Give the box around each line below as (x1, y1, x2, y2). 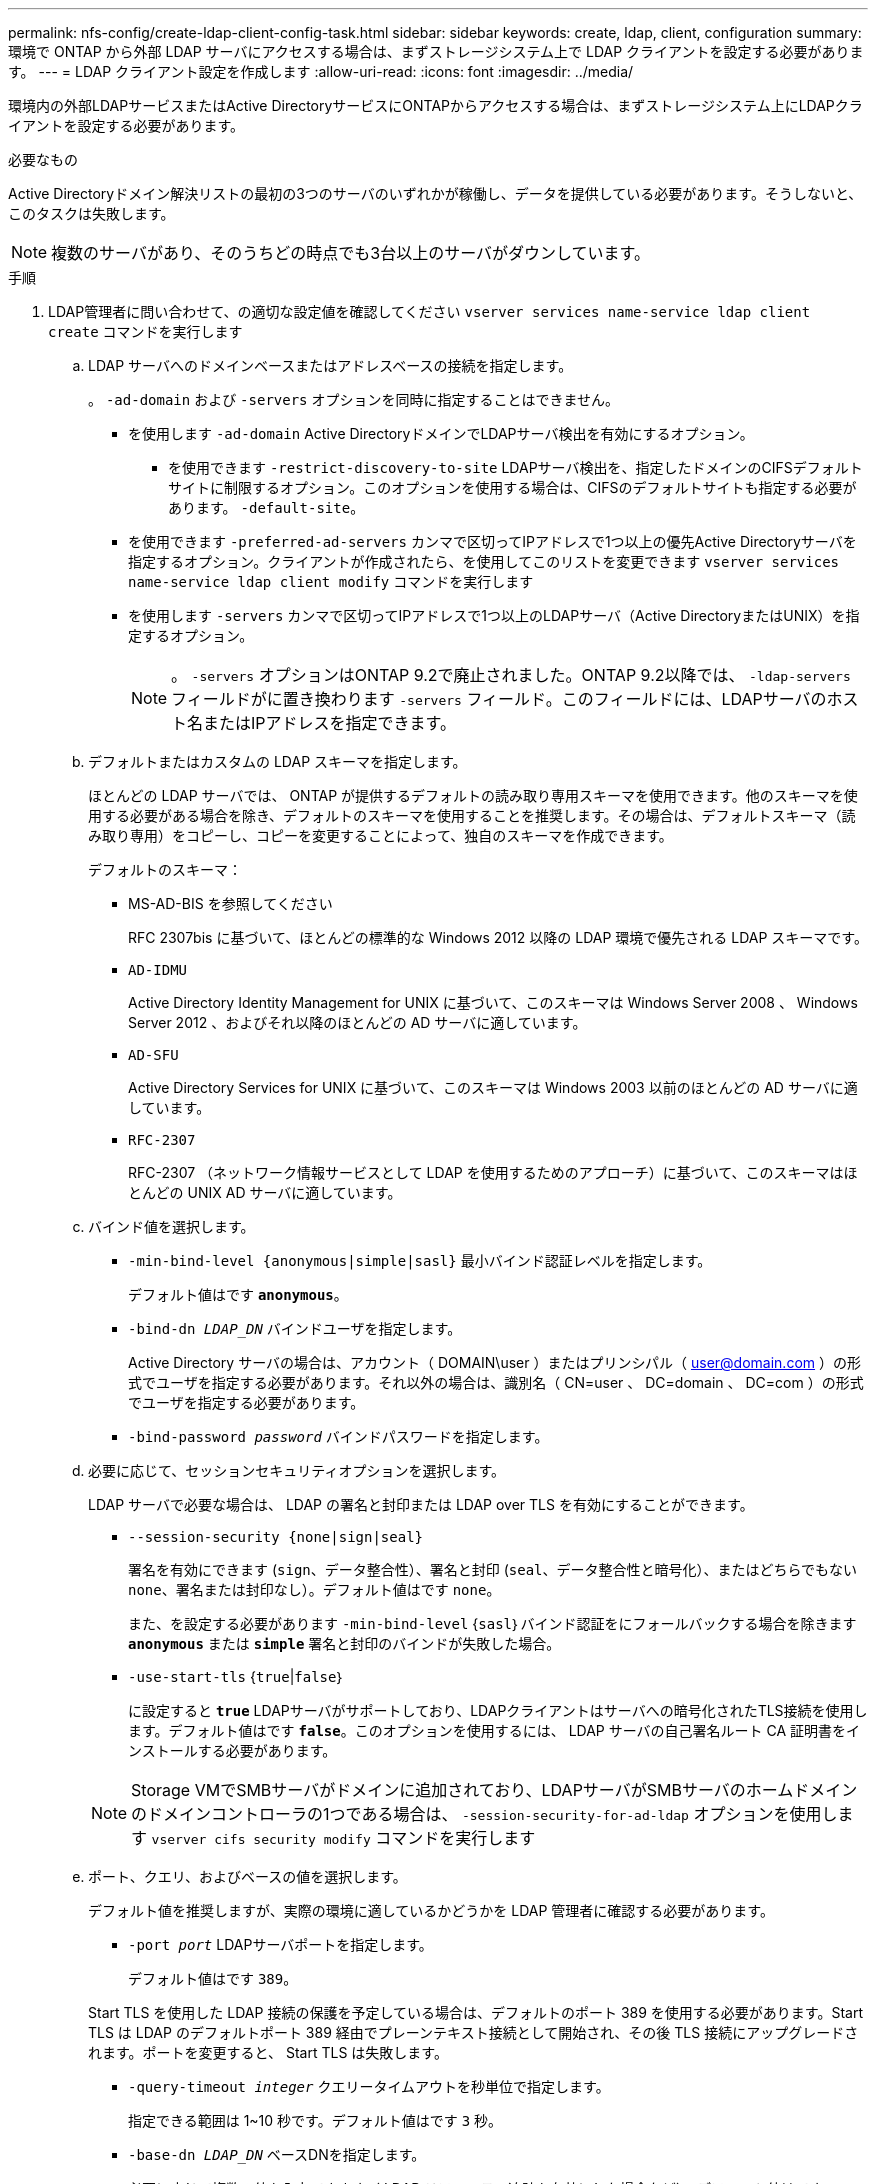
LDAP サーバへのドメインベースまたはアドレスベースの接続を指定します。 (88, 357, 573, 374)
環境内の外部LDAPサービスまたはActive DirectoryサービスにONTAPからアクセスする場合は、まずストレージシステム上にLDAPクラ (8, 97, 863, 114)
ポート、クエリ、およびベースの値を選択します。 (88, 1868, 407, 1885)
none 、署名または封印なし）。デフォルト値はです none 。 (128, 1581, 501, 1598)
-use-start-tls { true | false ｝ (128, 1668, 345, 1685)
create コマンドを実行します (48, 323, 243, 340)
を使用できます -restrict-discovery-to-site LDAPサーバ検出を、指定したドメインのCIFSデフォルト (168, 459, 863, 476)
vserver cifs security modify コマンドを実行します (151, 1828, 536, 1848)
